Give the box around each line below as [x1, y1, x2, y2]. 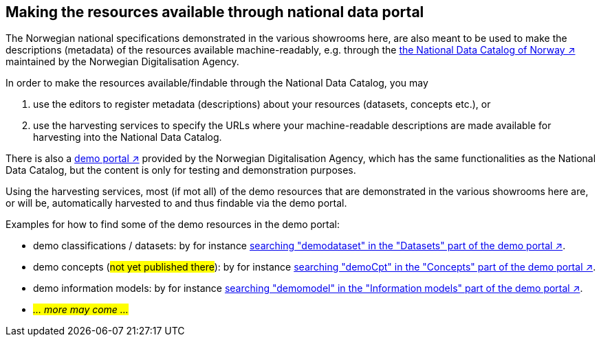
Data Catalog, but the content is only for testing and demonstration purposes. [6, 164, 356, 176]
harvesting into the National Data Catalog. [33, 131, 222, 144]
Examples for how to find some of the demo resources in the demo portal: [6, 218, 340, 231]
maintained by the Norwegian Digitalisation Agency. [6, 56, 239, 68]
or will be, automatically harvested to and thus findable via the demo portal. [6, 197, 347, 209]
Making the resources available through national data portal [6, 3, 424, 21]
